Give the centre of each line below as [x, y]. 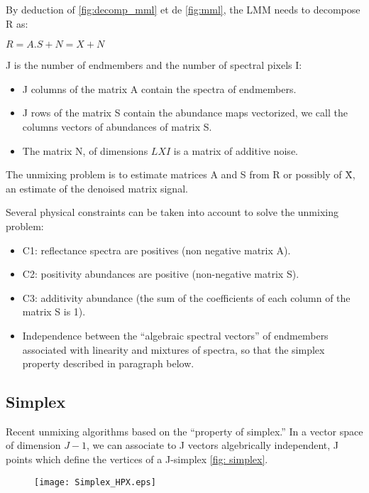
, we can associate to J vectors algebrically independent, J [213, 445]
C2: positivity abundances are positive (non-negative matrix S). [161, 274]
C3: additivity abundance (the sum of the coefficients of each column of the [186, 297]
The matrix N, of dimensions [85, 150]
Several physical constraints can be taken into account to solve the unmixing [172, 212]
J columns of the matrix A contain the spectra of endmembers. [159, 88]
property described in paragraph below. [108, 363]
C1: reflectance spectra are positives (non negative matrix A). [156, 250]
